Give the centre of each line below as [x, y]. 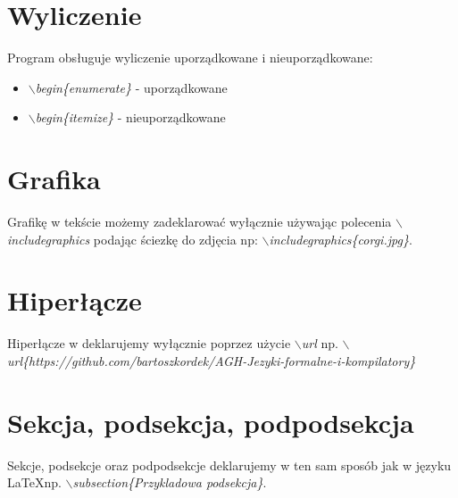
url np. [320, 343]
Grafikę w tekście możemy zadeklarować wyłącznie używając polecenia [200, 222]
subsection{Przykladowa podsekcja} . [170, 482]
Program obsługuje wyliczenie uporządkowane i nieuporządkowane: [190, 58]
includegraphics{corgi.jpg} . [341, 239]
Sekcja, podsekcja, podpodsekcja [211, 422]
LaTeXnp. [34, 482]
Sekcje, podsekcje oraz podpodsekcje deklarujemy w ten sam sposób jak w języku [229, 465]
